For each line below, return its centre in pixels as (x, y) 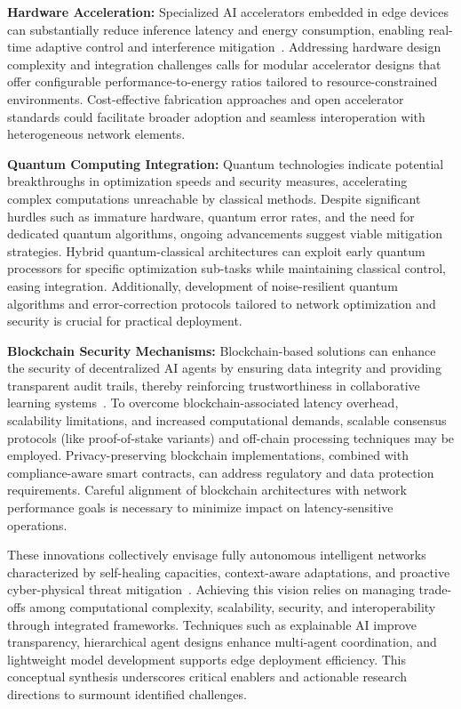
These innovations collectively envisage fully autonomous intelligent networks (217, 555)
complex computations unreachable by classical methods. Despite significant (214, 198)
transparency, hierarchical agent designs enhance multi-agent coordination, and (222, 642)
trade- (435, 589)
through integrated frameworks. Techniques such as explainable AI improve (212, 624)
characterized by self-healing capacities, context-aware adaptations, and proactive (229, 572)
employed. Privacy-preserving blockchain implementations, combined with (208, 455)
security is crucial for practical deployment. (125, 321)
